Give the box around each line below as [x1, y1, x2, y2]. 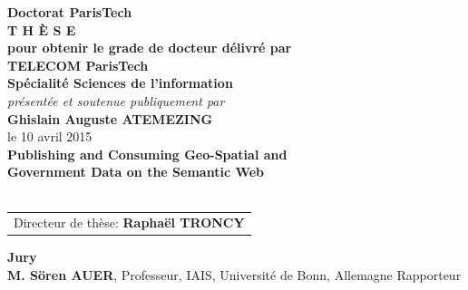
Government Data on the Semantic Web [7, 162, 265, 181]
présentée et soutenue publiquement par [7, 91, 225, 110]
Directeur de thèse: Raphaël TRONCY [14, 213, 245, 232]
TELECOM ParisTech [7, 55, 149, 74]
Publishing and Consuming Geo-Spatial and [7, 144, 288, 163]
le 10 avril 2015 [7, 127, 93, 146]
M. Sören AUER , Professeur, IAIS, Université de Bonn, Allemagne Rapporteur [7, 265, 462, 284]
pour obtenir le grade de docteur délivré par [7, 38, 292, 57]
